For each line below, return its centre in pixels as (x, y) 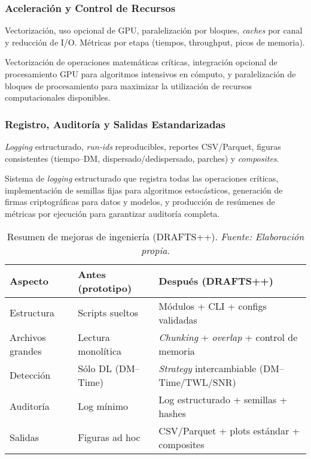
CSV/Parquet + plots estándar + (229, 430)
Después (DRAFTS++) (216, 281)
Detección (30, 375)
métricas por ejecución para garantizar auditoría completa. (112, 213)
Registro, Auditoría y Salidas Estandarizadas (115, 124)
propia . (155, 250)
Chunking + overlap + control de (228, 337)
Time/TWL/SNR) (197, 382)
